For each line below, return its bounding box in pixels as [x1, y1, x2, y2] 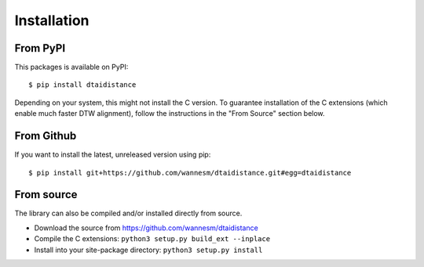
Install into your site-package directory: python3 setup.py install [34, 245, 263, 254]
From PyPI [14, 41, 66, 55]
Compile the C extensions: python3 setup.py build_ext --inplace [34, 234, 271, 244]
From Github [14, 129, 77, 143]
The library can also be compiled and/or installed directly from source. [14, 208, 243, 218]
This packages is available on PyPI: [14, 63, 129, 72]
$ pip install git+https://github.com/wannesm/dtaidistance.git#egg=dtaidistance [28, 168, 352, 177]
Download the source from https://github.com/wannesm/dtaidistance [34, 223, 258, 233]
